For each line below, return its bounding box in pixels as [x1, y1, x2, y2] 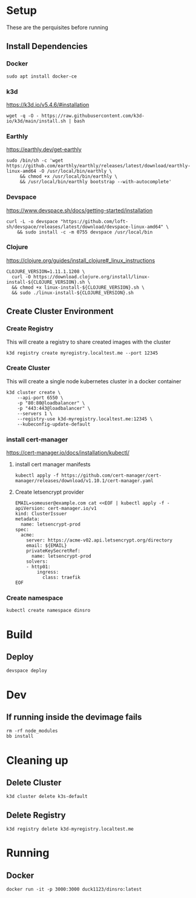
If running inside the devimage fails [6, 712, 142, 722]
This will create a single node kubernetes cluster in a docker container [6, 377, 181, 385]
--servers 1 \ [17, 410, 53, 417]
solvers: [26, 558, 48, 565]
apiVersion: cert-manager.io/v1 [15, 506, 97, 512]
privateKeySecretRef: [26, 548, 80, 554]
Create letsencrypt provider [15, 489, 85, 496]
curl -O [11, 273, 31, 280]
